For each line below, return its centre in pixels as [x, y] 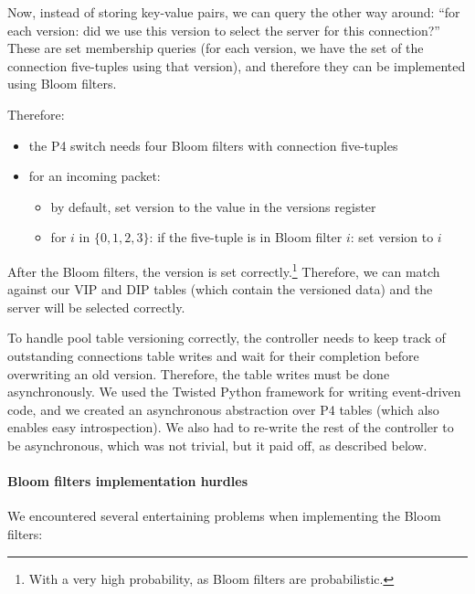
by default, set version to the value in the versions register [213, 206]
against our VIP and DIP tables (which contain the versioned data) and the [220, 289]
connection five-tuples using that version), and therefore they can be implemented [237, 65]
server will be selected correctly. [96, 307]
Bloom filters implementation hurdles [127, 481]
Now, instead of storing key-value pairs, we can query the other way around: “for [234, 12]
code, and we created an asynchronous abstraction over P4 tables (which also [223, 409]
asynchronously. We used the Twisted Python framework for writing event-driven [234, 392]
